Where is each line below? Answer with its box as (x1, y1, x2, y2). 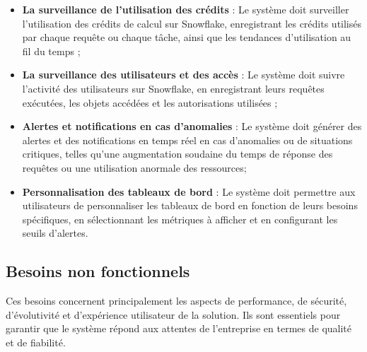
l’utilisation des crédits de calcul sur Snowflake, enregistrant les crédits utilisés (22, 16, 362, 30)
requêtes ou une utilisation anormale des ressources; (22, 160, 247, 175)
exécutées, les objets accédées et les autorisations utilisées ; (22, 95, 278, 110)
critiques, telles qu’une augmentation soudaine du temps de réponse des (22, 146, 333, 161)
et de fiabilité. (6, 334, 66, 349)
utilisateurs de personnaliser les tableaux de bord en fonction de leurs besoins (22, 198, 358, 213)
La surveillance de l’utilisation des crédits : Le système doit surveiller (22, 2, 349, 16)
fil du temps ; (22, 43, 81, 58)
